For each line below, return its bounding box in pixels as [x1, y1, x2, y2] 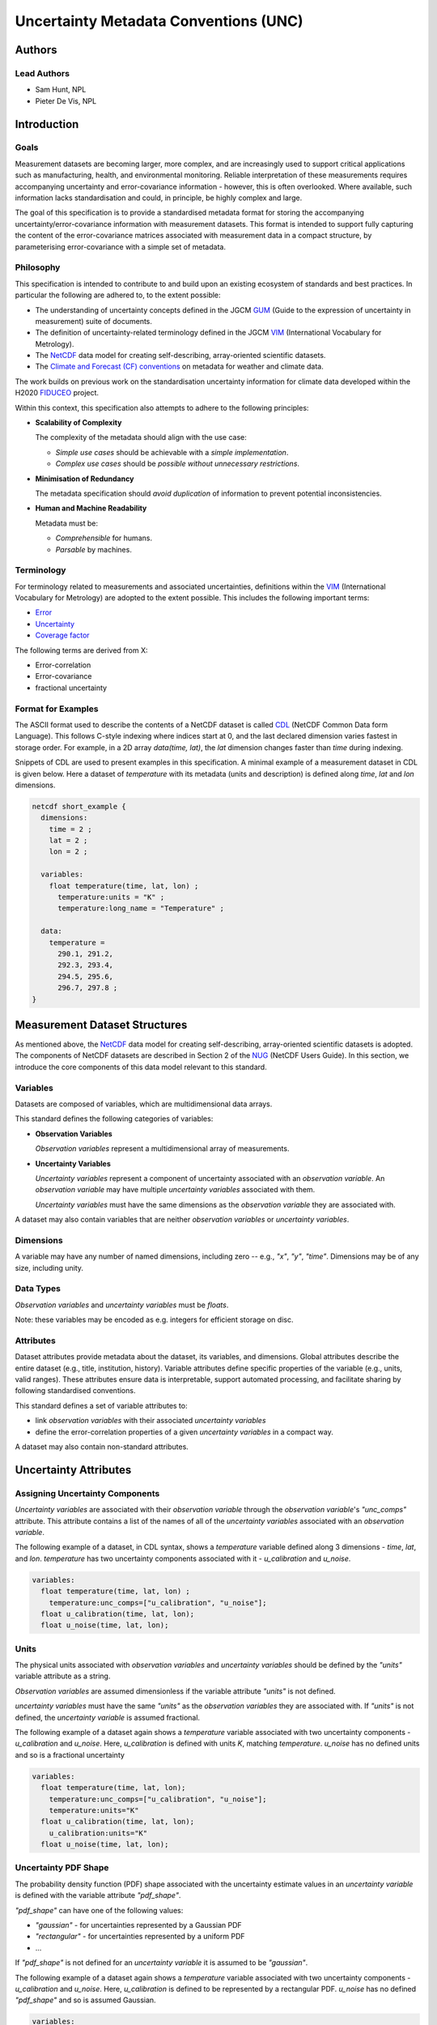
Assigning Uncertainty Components [15, 1487, 160, 1498]
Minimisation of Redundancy [35, 474, 134, 484]
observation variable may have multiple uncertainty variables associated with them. [35, 1185, 316, 1195]
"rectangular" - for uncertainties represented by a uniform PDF [35, 1932, 246, 1942]
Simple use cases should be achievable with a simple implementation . [55, 447, 289, 457]
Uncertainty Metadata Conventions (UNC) [15, 12, 303, 30]
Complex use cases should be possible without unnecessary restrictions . [55, 458, 299, 469]
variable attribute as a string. [15, 1671, 111, 1681]
